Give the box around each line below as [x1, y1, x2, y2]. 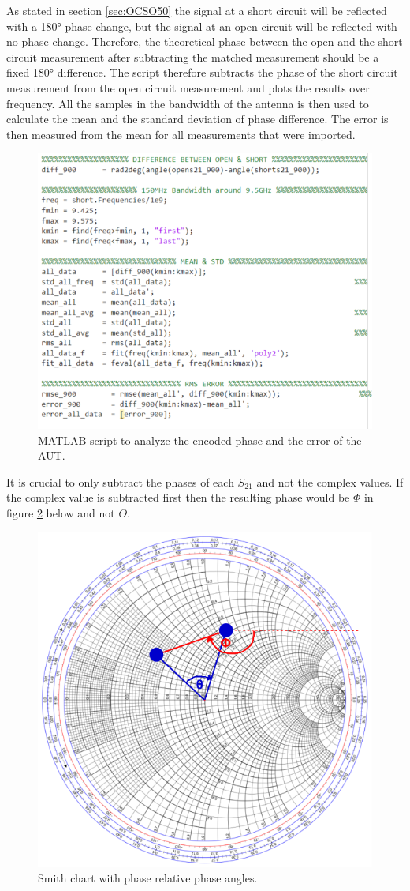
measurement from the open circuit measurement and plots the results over [6, 79, 370, 96]
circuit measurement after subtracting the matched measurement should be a [6, 48, 379, 65]
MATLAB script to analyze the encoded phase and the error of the [38, 431, 362, 448]
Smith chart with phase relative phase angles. [38, 870, 258, 886]
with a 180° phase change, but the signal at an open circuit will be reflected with [6, 17, 397, 34]
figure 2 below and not [6, 505, 115, 521]
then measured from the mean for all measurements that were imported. [6, 126, 356, 142]
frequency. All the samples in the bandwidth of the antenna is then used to [6, 95, 369, 111]
